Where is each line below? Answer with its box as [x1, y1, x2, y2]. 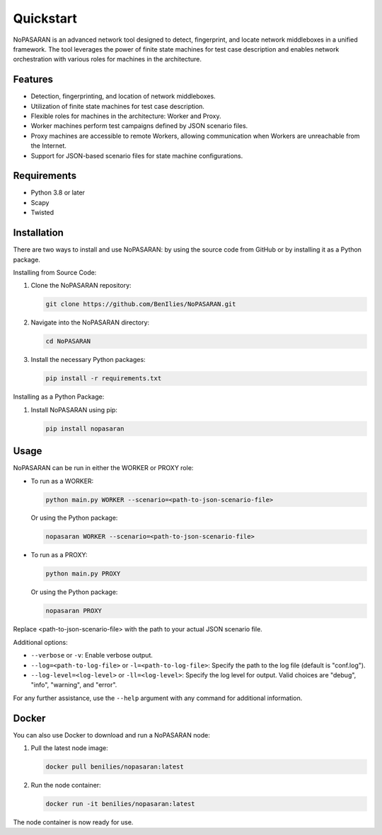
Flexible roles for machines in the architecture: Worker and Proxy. [30, 112, 221, 120]
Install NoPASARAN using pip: [30, 405, 118, 414]
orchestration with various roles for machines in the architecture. [13, 55, 202, 64]
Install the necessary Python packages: [30, 356, 146, 364]
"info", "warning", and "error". [30, 681, 117, 689]
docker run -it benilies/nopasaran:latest [45, 800, 195, 807]
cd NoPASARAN [45, 337, 91, 346]
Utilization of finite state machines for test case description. [30, 102, 205, 110]
